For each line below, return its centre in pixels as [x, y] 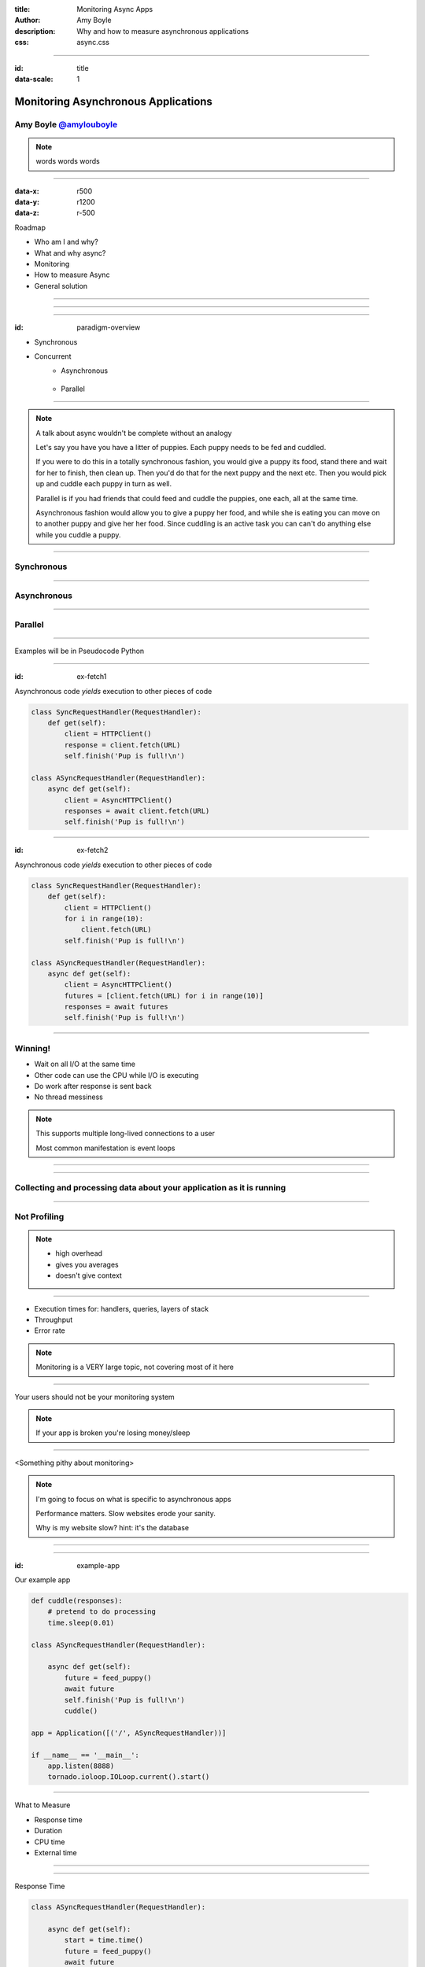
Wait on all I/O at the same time [85, 1064]
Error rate [50, 1330]
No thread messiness [69, 1097]
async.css [93, 42]
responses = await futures [116, 1007]
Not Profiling [39, 1216]
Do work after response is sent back [93, 1086]
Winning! [33, 1048]
